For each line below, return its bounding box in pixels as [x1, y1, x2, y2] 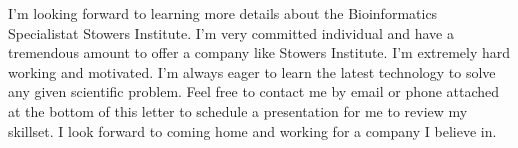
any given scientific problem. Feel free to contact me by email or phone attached [8, 81, 500, 102]
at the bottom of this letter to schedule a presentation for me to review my [8, 100, 468, 121]
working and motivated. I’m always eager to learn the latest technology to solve [8, 61, 496, 82]
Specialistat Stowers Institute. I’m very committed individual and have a [8, 22, 454, 43]
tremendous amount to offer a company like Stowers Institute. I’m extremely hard [8, 42, 511, 63]
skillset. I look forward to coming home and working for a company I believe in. [8, 120, 497, 141]
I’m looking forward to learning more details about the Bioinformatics [8, 3, 438, 23]
